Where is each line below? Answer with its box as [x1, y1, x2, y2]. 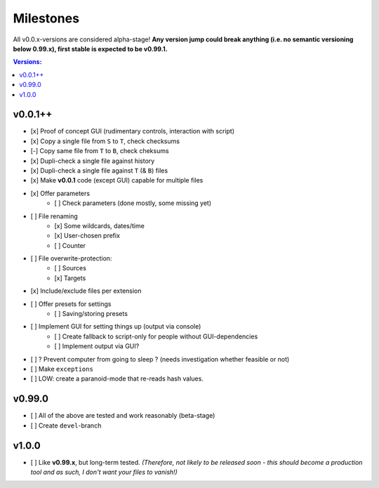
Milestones [13, 11, 80, 26]
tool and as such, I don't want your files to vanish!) [30, 468, 178, 476]
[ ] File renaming [30, 211, 79, 220]
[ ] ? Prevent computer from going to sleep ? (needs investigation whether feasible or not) [30, 355, 290, 363]
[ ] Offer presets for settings [30, 299, 112, 308]
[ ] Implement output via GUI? [54, 342, 140, 350]
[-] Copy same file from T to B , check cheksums [30, 147, 169, 155]
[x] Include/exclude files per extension [30, 286, 142, 295]
